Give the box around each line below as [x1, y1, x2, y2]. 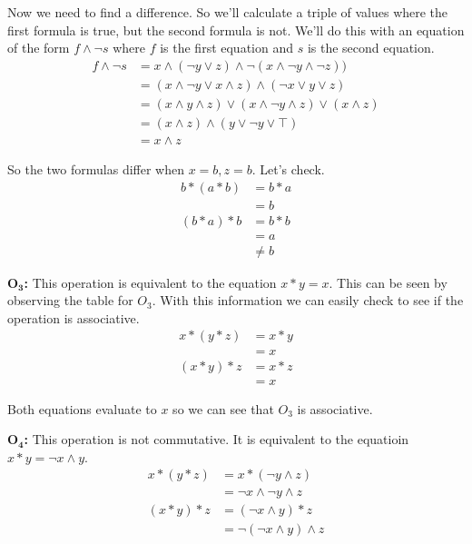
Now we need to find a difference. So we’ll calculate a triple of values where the [7, 3, 448, 21]
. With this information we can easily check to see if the [152, 291, 464, 310]
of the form [7, 38, 70, 57]
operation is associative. [7, 308, 140, 327]
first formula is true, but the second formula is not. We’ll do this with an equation [7, 20, 465, 39]
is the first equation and [160, 38, 294, 57]
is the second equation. [307, 38, 435, 57]
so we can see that [172, 399, 274, 418]
